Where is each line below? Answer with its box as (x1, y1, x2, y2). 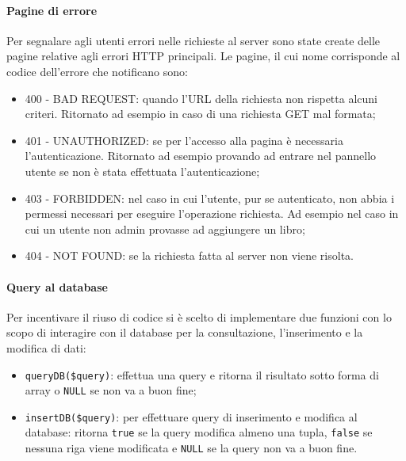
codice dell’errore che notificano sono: (6, 63, 188, 79)
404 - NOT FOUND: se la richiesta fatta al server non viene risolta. (25, 247, 354, 264)
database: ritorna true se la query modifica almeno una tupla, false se (25, 424, 373, 440)
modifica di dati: (6, 339, 86, 356)
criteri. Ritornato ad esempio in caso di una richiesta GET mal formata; (25, 105, 376, 122)
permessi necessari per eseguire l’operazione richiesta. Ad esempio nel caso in (25, 205, 399, 222)
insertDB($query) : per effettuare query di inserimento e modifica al (25, 408, 358, 425)
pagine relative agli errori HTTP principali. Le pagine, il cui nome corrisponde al (6, 48, 400, 64)
